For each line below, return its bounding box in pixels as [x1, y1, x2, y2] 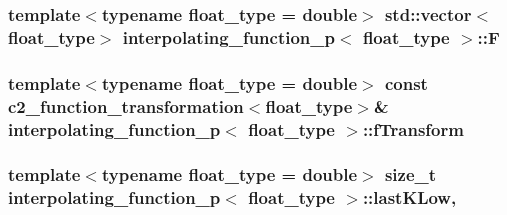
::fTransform [362, 116, 464, 141]
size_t [384, 162, 437, 187]
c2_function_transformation [8, 93, 244, 118]
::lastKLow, [362, 185, 457, 210]
